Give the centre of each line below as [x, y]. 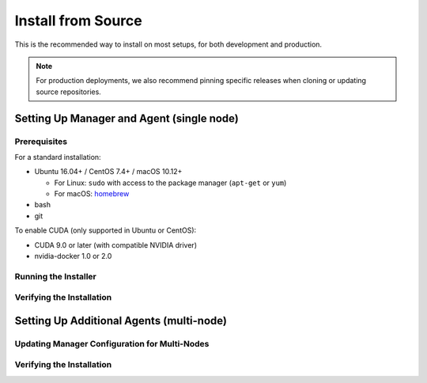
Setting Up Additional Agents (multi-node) [121, 320]
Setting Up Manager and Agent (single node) [127, 118]
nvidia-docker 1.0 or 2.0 [73, 256]
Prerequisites [41, 141]
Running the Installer [55, 276]
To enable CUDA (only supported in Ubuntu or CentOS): [106, 230]
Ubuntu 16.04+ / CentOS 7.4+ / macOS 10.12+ [108, 172]
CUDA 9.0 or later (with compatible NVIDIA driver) [116, 245]
